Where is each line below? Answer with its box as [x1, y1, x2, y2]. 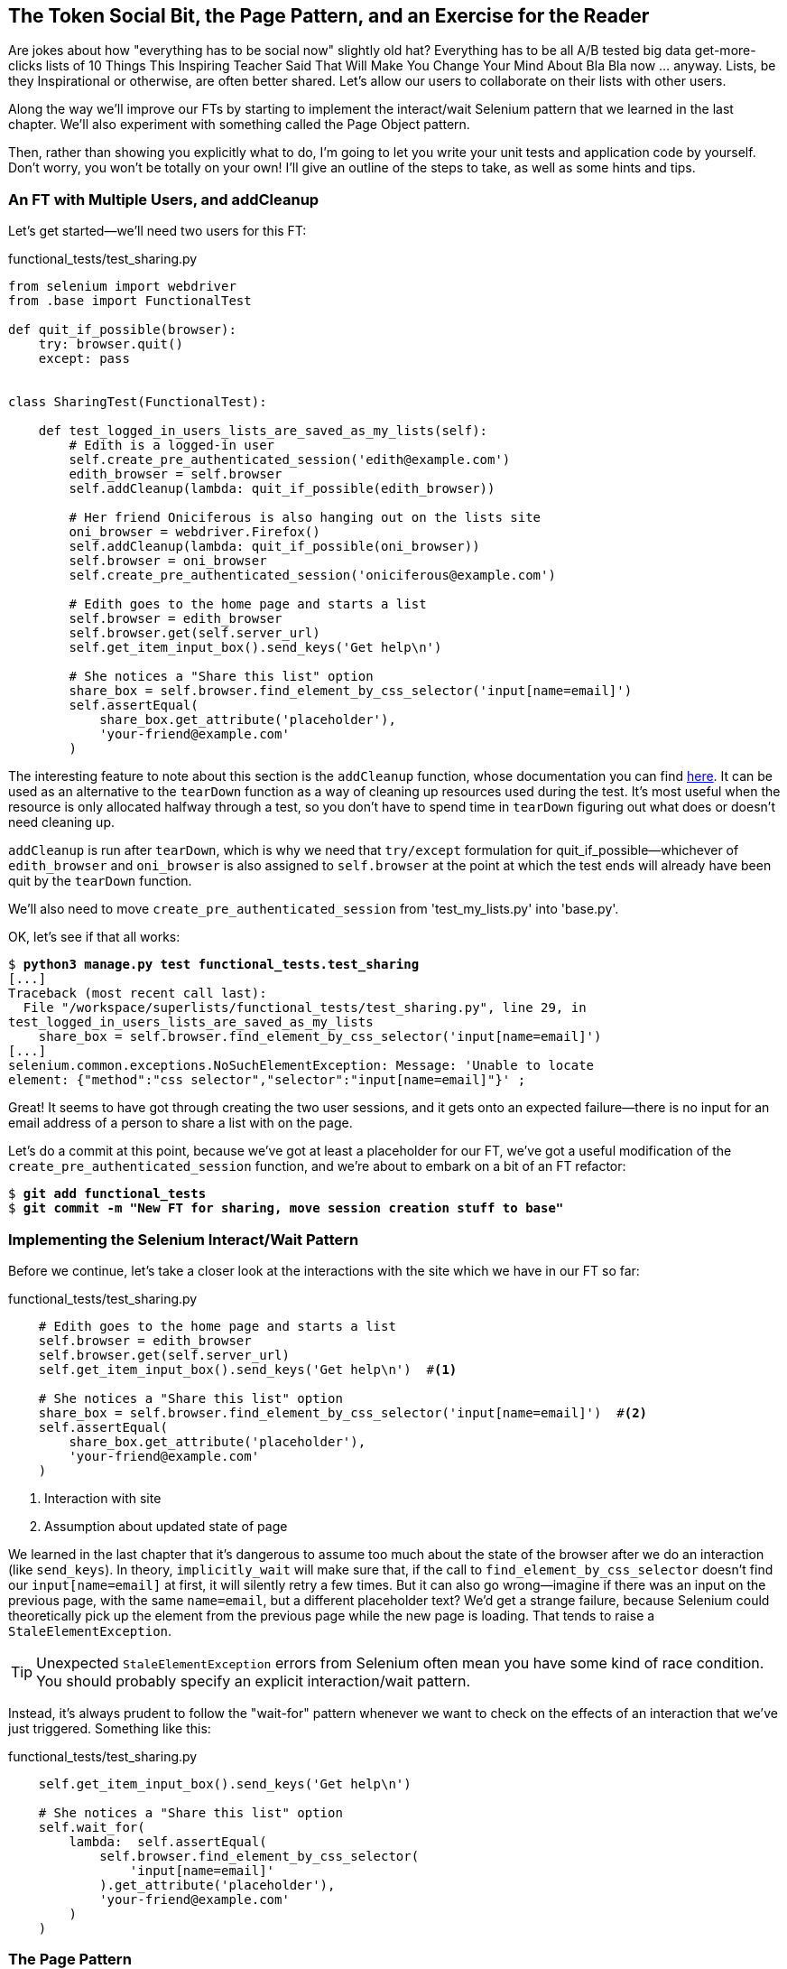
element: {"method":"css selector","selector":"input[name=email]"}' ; [8, 1073, 526, 1088]
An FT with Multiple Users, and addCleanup [8, 190, 319, 209]
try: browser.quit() [38, 337, 183, 352]
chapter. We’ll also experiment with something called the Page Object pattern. [8, 116, 470, 133]
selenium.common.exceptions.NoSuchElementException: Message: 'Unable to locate [8, 1058, 595, 1073]
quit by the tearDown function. [8, 873, 192, 889]
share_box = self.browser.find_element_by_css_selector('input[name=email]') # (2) [38, 1405, 648, 1420]
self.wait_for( [38, 1819, 145, 1834]
